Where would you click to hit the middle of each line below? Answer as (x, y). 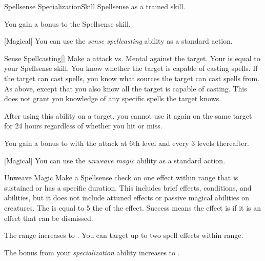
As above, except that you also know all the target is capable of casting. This (126, 88)
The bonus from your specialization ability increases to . (92, 252)
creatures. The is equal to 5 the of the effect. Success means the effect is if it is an (132, 207)
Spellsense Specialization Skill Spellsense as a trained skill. (95, 6)
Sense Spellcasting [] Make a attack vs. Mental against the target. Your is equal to (132, 58)
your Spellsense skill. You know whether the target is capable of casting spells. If (131, 68)
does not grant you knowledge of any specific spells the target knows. (113, 98)
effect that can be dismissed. (49, 218)
